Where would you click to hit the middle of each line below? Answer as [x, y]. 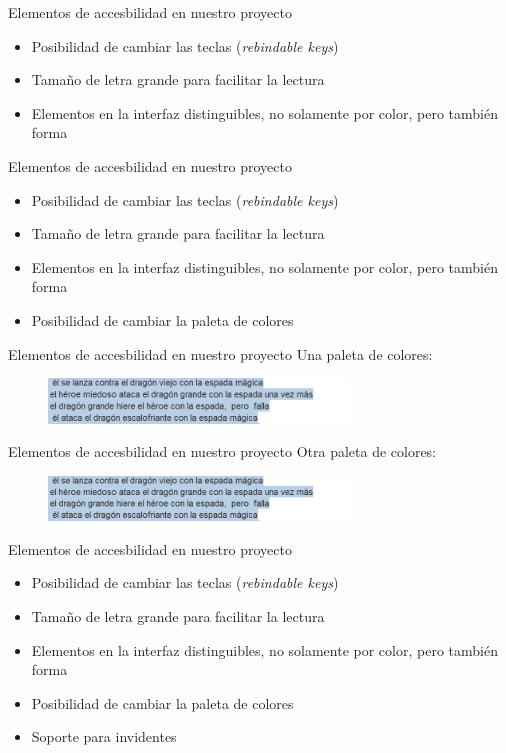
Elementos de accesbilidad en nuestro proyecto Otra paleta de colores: [222, 451]
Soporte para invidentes [104, 736]
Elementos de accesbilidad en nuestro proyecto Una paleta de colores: [220, 353]
